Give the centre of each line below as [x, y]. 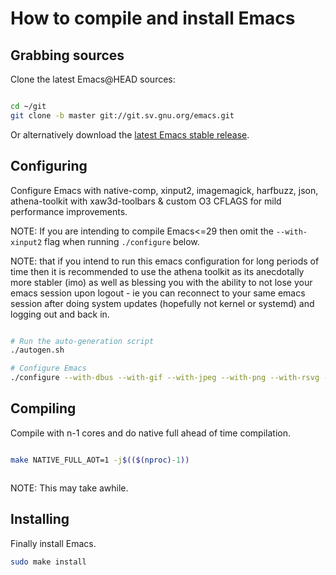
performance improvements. [69, 211]
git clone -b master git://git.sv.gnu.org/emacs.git [122, 115]
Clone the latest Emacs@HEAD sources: [93, 79]
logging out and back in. [60, 314]
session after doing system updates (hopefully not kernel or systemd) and [162, 303]
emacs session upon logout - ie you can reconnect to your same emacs [158, 293]
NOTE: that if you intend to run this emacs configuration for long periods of [165, 261]
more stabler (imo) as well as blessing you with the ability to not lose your [161, 282]
